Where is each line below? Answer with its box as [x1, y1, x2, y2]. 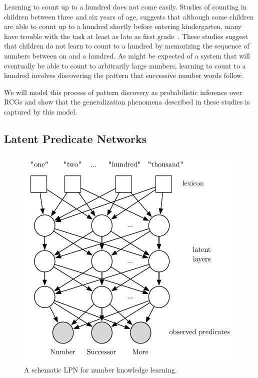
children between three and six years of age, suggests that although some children [4, 11, 254, 21]
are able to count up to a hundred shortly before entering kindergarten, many [4, 21, 242, 31]
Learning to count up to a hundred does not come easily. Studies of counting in [4, 1, 247, 11]
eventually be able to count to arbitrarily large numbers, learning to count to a [4, 60, 246, 70]
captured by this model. [4, 106, 77, 116]
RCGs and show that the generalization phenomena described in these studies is [4, 96, 250, 107]
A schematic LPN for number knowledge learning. [24, 364, 177, 375]
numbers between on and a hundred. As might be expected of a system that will [4, 50, 250, 60]
